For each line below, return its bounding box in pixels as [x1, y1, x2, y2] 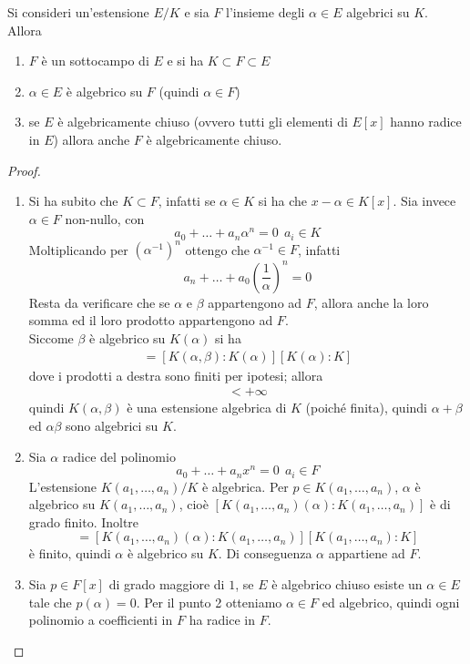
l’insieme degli [226, 3, 305, 21]
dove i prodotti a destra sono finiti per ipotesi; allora [28, 365, 323, 384]
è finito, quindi [28, 544, 111, 563]
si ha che [258, 191, 308, 210]
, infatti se [158, 191, 216, 210]
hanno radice [390, 112, 462, 131]
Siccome [28, 329, 74, 348]
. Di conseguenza [218, 544, 312, 563]
